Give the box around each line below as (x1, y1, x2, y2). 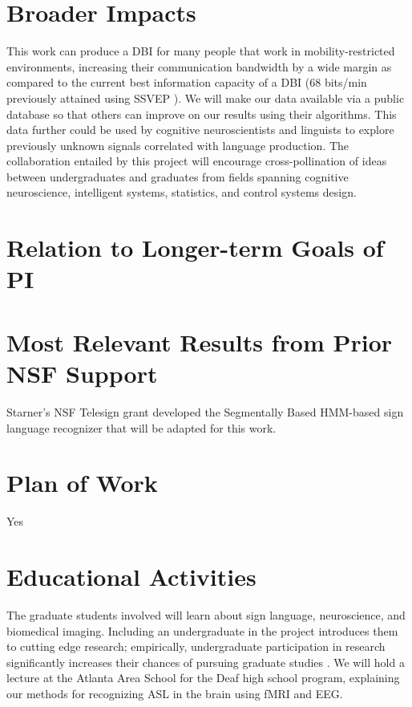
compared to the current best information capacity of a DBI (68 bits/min (6, 74, 367, 91)
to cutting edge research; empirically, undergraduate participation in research (6, 638, 386, 655)
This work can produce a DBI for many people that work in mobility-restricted (6, 43, 395, 59)
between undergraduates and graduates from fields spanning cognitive (6, 168, 349, 185)
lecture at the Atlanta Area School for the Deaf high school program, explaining (6, 669, 400, 686)
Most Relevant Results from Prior (6, 325, 393, 358)
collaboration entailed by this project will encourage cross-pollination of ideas (6, 152, 387, 169)
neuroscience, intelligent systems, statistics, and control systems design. (6, 184, 357, 201)
